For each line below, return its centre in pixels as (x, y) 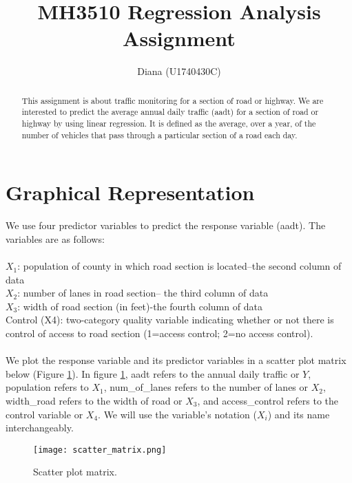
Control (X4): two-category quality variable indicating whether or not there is (170, 320)
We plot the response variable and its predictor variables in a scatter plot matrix (176, 360)
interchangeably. (40, 428)
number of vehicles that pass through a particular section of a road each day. (159, 135)
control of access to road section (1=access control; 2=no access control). (159, 333)
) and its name (299, 414)
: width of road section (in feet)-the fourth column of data (140, 306)
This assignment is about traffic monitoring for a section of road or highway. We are (173, 100)
